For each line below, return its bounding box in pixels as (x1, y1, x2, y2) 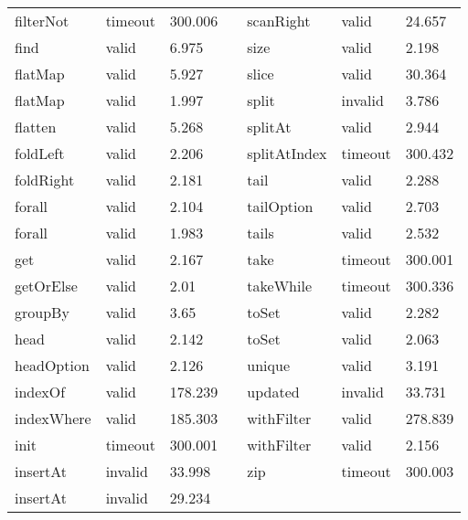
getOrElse (15, 275, 78, 296)
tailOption (247, 196, 314, 217)
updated (247, 381, 300, 402)
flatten (15, 116, 57, 137)
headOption (15, 355, 90, 376)
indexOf (15, 381, 66, 402)
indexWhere (15, 408, 91, 429)
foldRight (15, 169, 75, 190)
